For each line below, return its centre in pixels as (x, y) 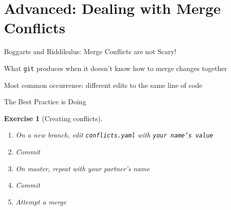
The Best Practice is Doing (45, 102)
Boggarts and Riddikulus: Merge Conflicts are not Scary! (90, 51)
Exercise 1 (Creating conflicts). (53, 118)
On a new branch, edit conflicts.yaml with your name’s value (114, 135)
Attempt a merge (41, 201)
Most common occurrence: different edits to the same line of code (103, 85)
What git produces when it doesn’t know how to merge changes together (115, 68)
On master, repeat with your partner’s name (83, 168)
